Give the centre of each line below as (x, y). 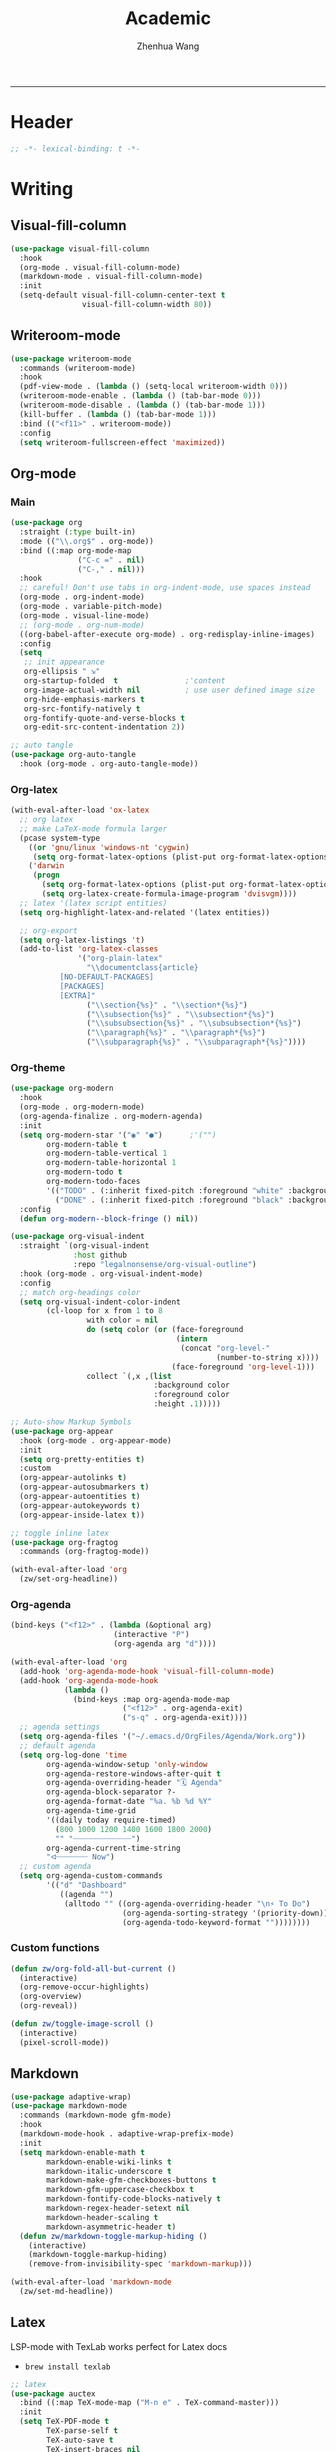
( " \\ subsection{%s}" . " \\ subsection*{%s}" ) (180, 1014)
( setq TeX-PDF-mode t (64, 2422)
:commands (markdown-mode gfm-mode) (95, 2115)
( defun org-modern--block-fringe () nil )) (109, 1218)
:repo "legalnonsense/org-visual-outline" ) (165, 1265)
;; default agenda (58, 1745)
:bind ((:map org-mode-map (75, 550)
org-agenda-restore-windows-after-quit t (134, 1773)
